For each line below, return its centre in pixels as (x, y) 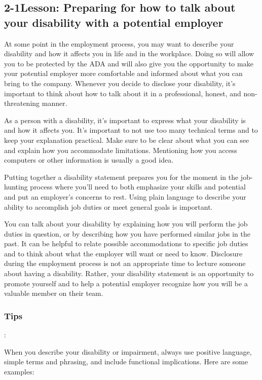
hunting (16, 187)
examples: (19, 371)
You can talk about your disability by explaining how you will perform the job (126, 224)
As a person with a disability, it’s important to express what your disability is (125, 120)
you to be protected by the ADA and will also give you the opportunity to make (129, 63)
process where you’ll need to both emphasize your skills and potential (138, 187)
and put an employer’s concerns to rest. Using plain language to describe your (125, 196)
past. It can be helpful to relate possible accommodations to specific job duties (126, 243)
